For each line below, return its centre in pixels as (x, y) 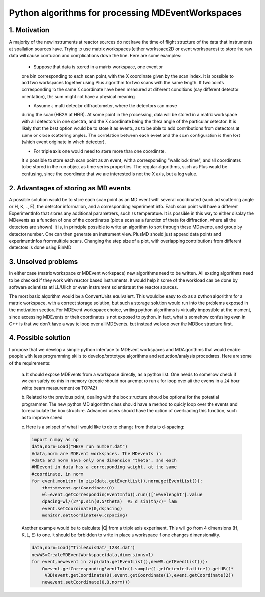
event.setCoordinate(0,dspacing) (82, 508)
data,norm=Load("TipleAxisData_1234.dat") (83, 548)
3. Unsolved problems (43, 262)
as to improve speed (42, 418)
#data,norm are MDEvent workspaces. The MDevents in (96, 453)
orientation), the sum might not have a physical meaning (78, 96)
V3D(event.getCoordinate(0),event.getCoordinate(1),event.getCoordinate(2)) (139, 575)
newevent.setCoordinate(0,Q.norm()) (86, 582)
